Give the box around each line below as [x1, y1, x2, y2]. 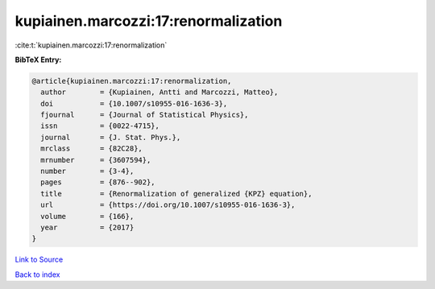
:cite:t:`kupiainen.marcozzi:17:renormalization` [14, 40, 168, 50]
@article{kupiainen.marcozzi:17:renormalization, [31, 76, 232, 85]
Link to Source [14, 254, 64, 265]
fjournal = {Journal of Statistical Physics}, [40, 110, 249, 120]
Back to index [14, 270, 60, 279]
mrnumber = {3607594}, [40, 155, 151, 164]
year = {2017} [40, 223, 135, 232]
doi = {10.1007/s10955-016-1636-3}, [40, 99, 228, 108]
